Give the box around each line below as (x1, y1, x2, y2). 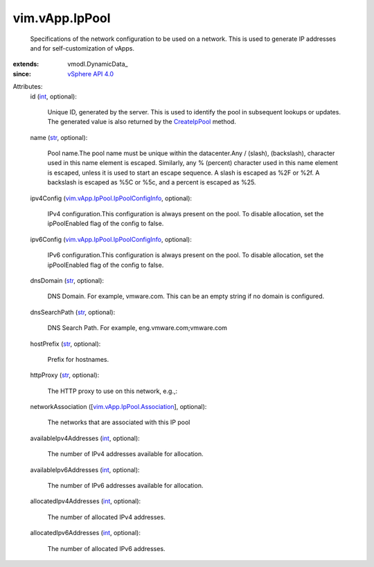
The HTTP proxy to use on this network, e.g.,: (47, 387, 178, 395)
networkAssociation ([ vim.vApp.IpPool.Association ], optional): (30, 403, 207, 411)
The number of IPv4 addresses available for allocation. (47, 450, 204, 458)
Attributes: (12, 82, 43, 91)
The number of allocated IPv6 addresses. (47, 544, 166, 552)
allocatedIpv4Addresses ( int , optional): (30, 497, 141, 505)
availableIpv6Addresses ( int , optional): (30, 465, 140, 474)
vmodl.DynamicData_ (67, 60, 128, 69)
